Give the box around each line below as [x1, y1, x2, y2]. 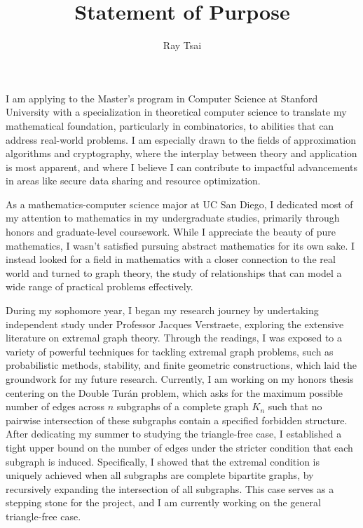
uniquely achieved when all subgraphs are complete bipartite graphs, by [6, 468, 314, 482]
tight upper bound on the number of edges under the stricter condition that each [6, 440, 353, 454]
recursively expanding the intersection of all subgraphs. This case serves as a [6, 481, 334, 496]
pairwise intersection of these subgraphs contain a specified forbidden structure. [6, 412, 348, 427]
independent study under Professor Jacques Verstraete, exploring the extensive [6, 316, 344, 331]
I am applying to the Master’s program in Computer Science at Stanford [6, 90, 318, 105]
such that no [268, 399, 322, 414]
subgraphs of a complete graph [116, 399, 249, 414]
